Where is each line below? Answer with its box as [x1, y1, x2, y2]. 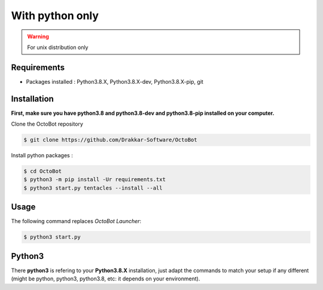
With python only [11, 9, 99, 22]
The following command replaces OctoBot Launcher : [11, 218, 142, 225]
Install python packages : [11, 152, 73, 159]
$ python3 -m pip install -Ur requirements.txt [23, 176, 166, 183]
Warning [27, 33, 49, 40]
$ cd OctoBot [23, 168, 62, 175]
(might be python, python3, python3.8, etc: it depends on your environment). [11, 275, 200, 282]
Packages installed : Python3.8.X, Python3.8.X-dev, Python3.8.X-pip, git [26, 78, 203, 85]
